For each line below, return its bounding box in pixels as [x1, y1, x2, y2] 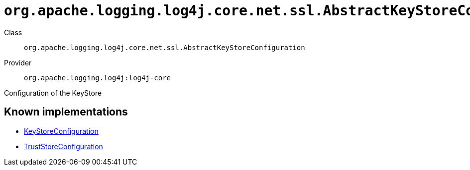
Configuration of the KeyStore [4, 88, 102, 97]
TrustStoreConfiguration [24, 142, 103, 151]
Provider [4, 58, 32, 67]
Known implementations [4, 106, 128, 118]
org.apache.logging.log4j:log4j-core [24, 73, 171, 82]
